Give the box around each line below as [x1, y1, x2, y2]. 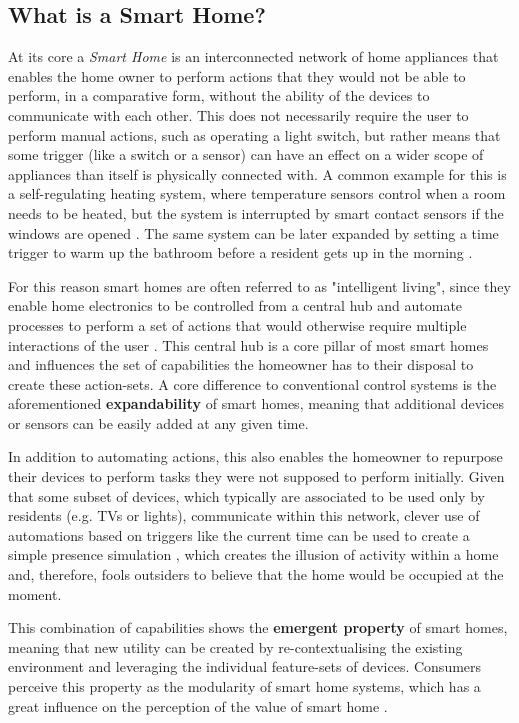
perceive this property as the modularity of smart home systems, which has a [8, 676, 481, 697]
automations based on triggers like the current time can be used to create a [8, 524, 470, 545]
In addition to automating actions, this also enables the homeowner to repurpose [8, 446, 503, 467]
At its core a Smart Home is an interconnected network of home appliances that [8, 46, 499, 67]
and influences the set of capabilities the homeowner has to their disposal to [8, 354, 474, 375]
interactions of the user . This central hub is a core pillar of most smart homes [8, 334, 489, 355]
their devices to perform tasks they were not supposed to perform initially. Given [8, 466, 505, 487]
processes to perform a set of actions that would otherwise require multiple [8, 314, 467, 335]
